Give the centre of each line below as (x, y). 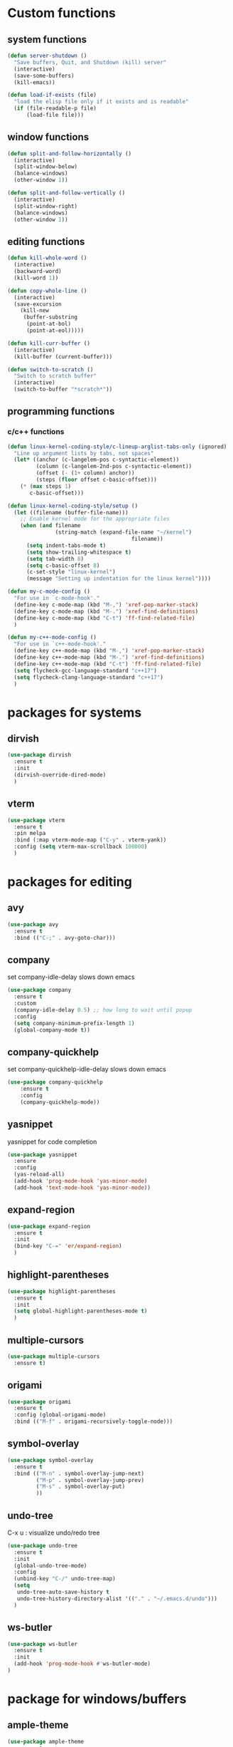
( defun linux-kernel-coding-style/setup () (73, 506)
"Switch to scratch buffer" (55, 376)
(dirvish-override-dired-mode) (60, 775)
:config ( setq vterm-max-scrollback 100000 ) (81, 847)
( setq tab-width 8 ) (55, 559)
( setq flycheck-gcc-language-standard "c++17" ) (86, 670)
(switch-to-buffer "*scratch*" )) (63, 390)
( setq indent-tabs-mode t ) (66, 545)
